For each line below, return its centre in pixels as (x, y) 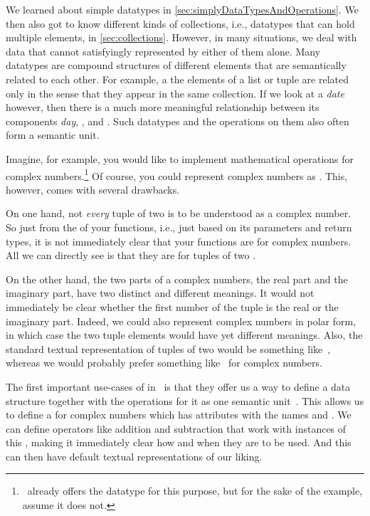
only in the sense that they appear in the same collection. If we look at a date (175, 93)
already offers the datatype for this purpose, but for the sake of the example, (195, 491)
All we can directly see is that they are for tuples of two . (131, 255)
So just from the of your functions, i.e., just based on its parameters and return (179, 227)
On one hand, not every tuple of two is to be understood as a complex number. (179, 213)
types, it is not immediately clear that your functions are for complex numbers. (179, 241)
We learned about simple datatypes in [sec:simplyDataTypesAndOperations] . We (182, 9)
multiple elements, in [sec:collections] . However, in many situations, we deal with (181, 37)
